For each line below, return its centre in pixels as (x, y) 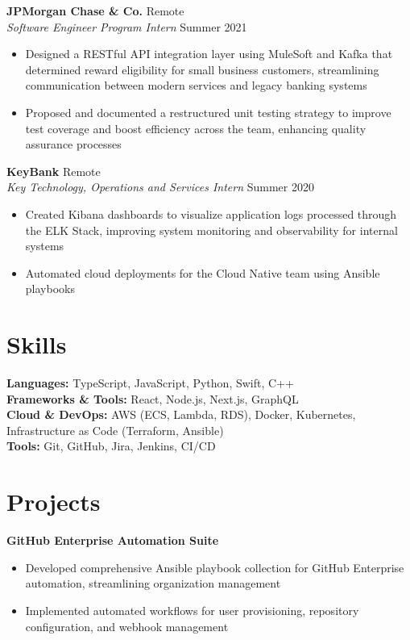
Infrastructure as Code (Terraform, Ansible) (115, 430)
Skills (37, 344)
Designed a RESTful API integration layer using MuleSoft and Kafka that (209, 54)
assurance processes (73, 144)
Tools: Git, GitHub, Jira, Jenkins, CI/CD (111, 446)
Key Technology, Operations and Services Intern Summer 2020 (160, 187)
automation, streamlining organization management (153, 583)
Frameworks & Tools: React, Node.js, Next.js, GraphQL (153, 398)
